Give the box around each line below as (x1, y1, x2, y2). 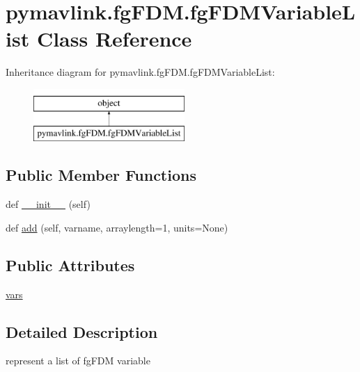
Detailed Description (6, 321, 158, 342)
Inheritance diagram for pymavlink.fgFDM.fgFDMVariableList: (6, 65, 275, 79)
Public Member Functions (6, 164, 196, 186)
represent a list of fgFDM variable (6, 353, 150, 368)
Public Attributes (6, 254, 135, 275)
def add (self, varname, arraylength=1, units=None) (6, 220, 228, 234)
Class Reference (36, 24, 192, 53)
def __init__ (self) (6, 197, 91, 211)
